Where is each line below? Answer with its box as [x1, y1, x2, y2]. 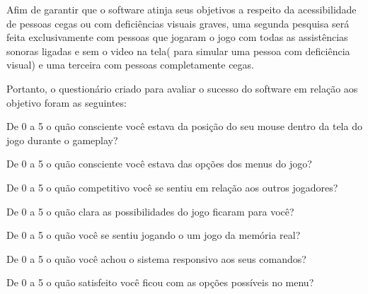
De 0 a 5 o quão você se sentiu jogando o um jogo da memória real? [6, 228, 301, 242]
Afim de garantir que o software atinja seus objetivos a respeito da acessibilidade [6, 2, 357, 16]
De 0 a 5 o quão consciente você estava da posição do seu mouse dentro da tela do [6, 119, 362, 134]
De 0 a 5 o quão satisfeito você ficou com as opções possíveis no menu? [6, 275, 314, 290]
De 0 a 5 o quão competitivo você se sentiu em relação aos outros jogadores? [6, 180, 338, 194]
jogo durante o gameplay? [6, 132, 118, 147]
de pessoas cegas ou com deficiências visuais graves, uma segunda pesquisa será [6, 16, 350, 30]
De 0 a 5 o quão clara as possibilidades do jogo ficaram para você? [6, 204, 294, 218]
